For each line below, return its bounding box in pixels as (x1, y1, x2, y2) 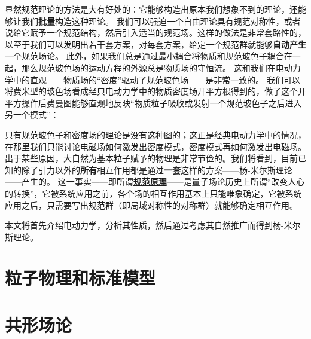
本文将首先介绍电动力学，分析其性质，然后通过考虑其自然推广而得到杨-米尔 (5, 219, 301, 231)
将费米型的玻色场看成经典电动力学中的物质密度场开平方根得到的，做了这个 (5, 85, 298, 97)
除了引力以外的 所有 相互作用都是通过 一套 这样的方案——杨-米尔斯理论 (21, 163, 292, 176)
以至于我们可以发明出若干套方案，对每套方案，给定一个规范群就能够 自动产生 (5, 38, 306, 50)
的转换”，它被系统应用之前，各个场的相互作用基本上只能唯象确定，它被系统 (5, 187, 302, 199)
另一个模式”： (5, 108, 59, 121)
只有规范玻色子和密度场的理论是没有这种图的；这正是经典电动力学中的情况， (5, 128, 306, 141)
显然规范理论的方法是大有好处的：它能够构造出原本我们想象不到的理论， (5, 3, 289, 15)
